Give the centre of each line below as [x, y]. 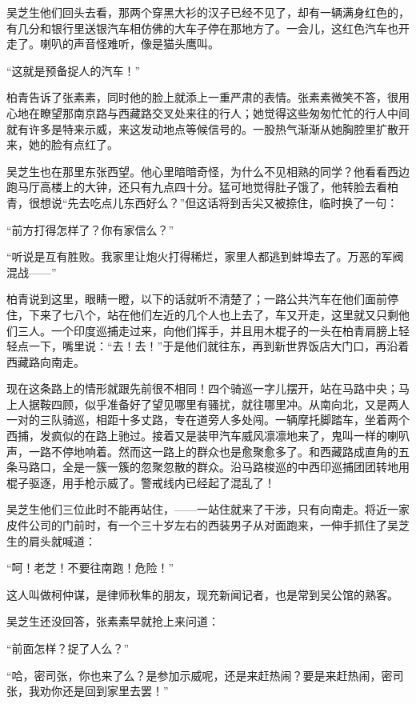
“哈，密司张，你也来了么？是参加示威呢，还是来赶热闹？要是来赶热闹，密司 [205, 675]
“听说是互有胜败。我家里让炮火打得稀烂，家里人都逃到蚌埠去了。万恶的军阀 [205, 256]
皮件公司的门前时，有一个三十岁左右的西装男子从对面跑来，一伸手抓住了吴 [202, 525]
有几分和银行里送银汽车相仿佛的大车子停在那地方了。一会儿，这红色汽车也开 [208, 28]
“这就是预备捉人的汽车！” [74, 70]
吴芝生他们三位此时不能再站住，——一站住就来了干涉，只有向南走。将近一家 [208, 509]
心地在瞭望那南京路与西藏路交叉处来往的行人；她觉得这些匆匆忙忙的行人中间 [208, 112]
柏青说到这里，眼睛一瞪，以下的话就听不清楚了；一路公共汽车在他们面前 [197, 299]
